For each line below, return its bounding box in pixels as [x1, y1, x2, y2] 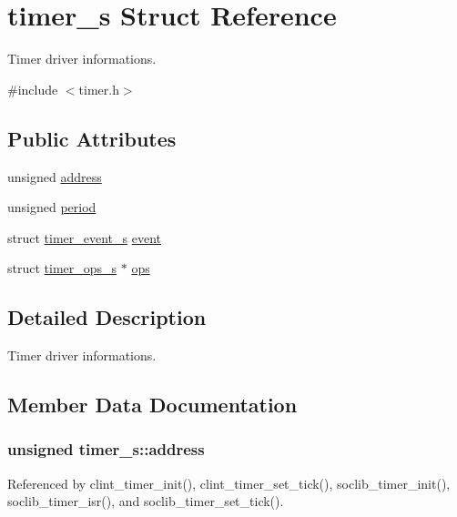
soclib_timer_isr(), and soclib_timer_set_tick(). [7, 492, 284, 511]
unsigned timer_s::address [7, 438, 205, 461]
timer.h [78, 79, 119, 98]
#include [7, 79, 58, 98]
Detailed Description [7, 303, 207, 331]
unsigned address [7, 167, 102, 186]
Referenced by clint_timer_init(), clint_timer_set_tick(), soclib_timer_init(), [7, 473, 451, 492]
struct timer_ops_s [7, 258, 117, 278]
